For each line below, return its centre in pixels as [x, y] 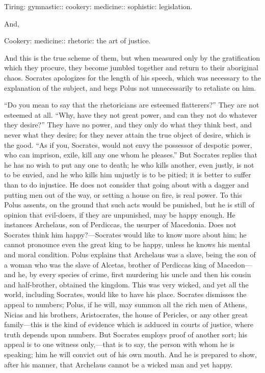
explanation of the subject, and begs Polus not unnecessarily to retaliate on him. [130, 87]
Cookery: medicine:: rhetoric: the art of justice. [77, 41]
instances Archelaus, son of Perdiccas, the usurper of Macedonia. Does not [120, 224]
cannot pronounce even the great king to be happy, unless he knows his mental [127, 244]
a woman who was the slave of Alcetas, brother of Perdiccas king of [110, 264]
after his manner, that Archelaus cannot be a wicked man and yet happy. [118, 364]
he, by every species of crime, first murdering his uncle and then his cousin [135, 274]
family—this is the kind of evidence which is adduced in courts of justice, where [129, 324]
